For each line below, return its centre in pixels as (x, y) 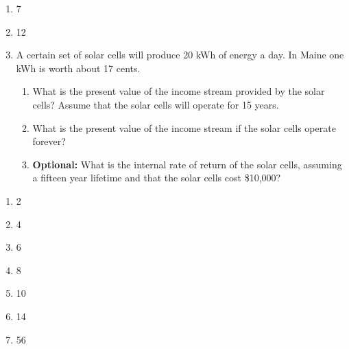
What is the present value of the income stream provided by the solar (179, 91)
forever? (49, 141)
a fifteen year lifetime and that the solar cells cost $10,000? (157, 178)
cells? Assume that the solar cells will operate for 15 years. (156, 104)
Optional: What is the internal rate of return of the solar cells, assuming (187, 164)
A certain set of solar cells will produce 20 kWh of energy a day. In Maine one (180, 55)
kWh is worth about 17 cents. (78, 68)
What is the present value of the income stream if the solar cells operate (184, 127)
